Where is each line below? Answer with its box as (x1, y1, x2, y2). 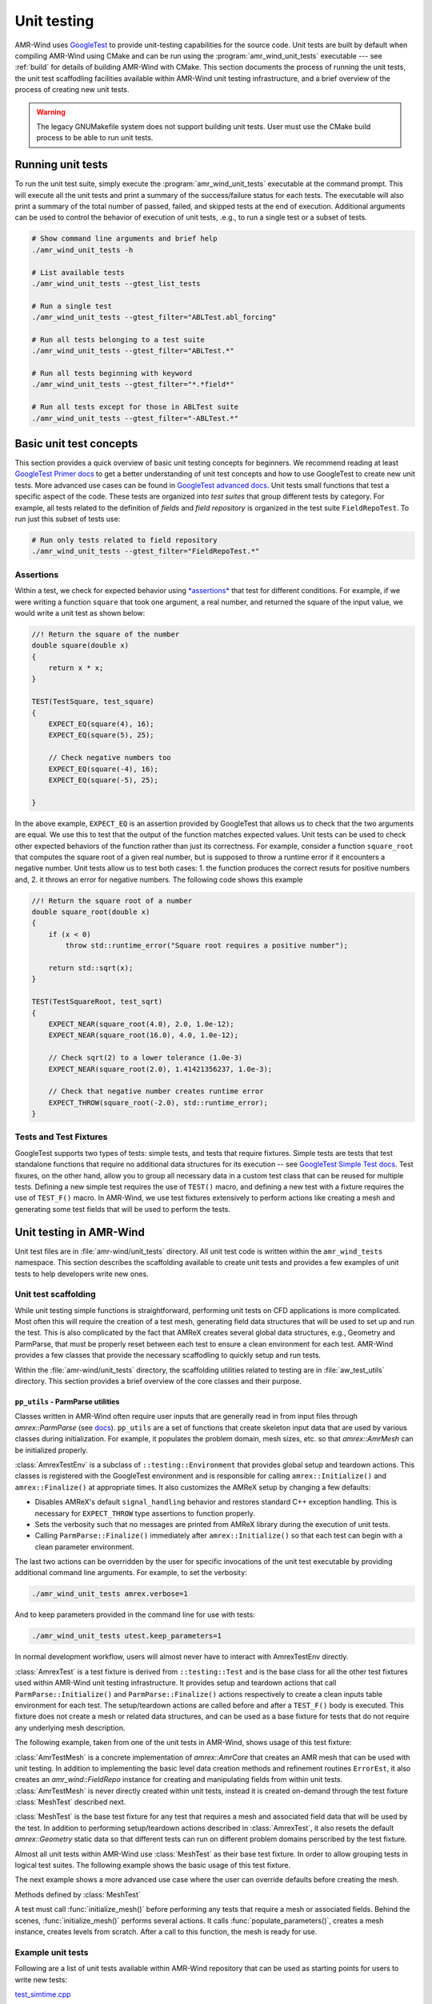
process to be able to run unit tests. (36, 133, 154, 143)
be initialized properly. (14, 1445, 88, 1455)
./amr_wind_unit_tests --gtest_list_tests (31, 279, 201, 288)
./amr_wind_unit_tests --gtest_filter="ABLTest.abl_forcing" (31, 313, 277, 322)
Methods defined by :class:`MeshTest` (14, 1889, 142, 1899)
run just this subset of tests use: (14, 514, 121, 524)
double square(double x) (31, 641, 130, 650)
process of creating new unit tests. (14, 85, 130, 95)
